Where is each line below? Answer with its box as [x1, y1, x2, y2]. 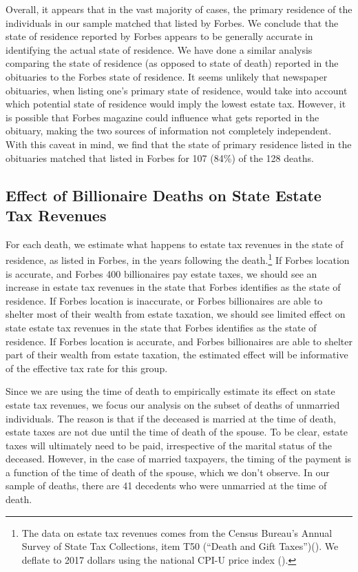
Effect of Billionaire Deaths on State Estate [6, 184, 322, 205]
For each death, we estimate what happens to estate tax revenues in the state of [6, 236, 344, 251]
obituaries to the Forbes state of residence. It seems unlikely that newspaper [6, 69, 328, 83]
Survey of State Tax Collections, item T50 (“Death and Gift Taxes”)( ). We [21, 539, 339, 553]
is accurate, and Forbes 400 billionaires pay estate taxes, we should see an [6, 266, 317, 280]
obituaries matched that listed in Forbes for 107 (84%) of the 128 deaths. [6, 150, 314, 165]
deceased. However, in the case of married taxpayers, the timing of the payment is [6, 451, 352, 466]
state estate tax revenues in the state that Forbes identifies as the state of [6, 320, 317, 334]
